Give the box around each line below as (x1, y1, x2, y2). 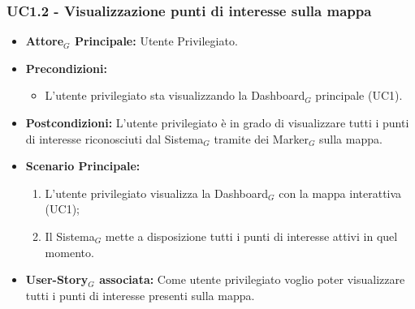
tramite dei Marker (214, 130, 309, 147)
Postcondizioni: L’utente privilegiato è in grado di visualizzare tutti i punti (25, 114, 409, 131)
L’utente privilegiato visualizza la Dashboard (45, 184, 269, 201)
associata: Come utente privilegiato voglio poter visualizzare (99, 271, 405, 288)
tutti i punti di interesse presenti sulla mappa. (25, 286, 255, 303)
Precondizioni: (25, 59, 107, 76)
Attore (25, 32, 64, 49)
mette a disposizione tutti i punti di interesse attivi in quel (105, 227, 398, 244)
